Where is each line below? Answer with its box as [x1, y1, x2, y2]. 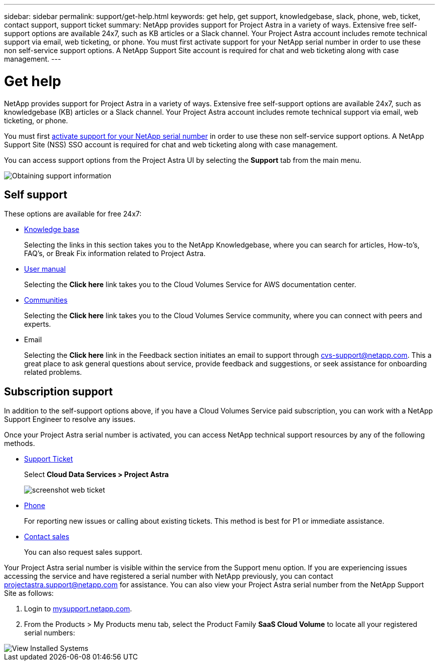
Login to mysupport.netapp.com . [24, 604, 132, 613]
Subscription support [4, 385, 113, 398]
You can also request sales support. [24, 548, 142, 557]
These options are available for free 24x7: [4, 209, 142, 218]
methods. [4, 439, 35, 448]
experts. [24, 320, 51, 329]
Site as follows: [4, 589, 54, 598]
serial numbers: [24, 628, 75, 637]
